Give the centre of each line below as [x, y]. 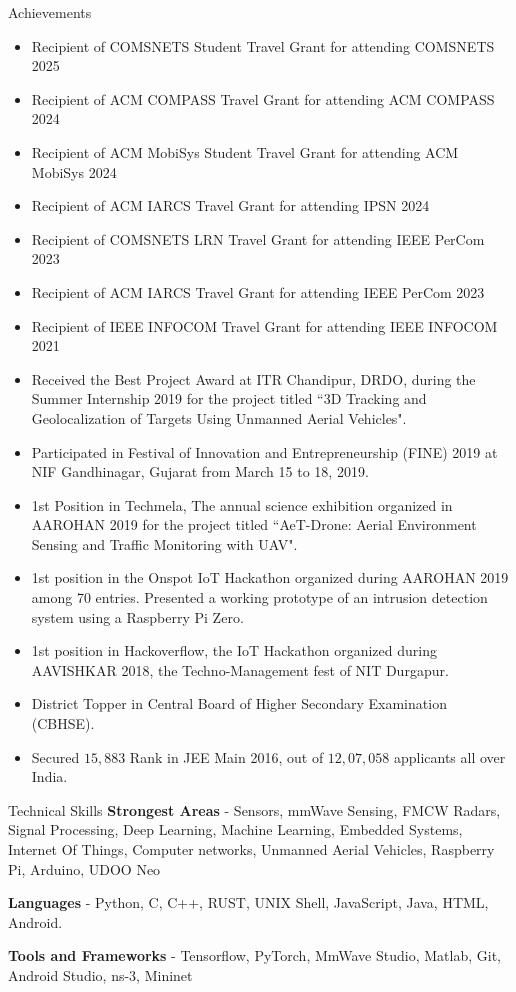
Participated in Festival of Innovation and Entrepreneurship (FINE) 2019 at [264, 451]
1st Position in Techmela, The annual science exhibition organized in [242, 504]
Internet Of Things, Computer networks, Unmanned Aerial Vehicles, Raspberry [251, 849]
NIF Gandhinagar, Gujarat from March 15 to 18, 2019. [200, 471]
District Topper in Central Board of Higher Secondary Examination [239, 703]
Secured [55, 756]
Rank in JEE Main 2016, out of [226, 756]
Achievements [50, 12]
